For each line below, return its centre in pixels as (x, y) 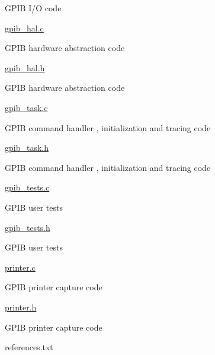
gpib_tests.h (28, 227)
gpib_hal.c (24, 28)
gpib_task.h (27, 148)
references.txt (29, 347)
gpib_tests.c (27, 187)
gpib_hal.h (25, 67)
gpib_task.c (26, 107)
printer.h (21, 307)
